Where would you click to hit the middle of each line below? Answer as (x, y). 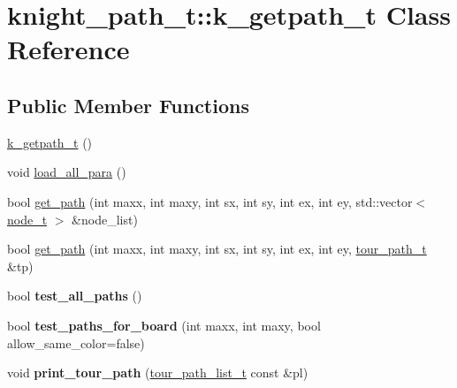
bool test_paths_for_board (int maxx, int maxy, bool (164, 325)
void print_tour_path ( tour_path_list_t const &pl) (158, 373)
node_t (27, 219)
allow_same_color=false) (76, 342)
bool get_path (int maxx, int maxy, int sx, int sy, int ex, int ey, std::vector (210, 201)
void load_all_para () (67, 172)
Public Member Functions (128, 105)
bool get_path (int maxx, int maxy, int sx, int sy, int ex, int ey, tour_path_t (217, 249)
